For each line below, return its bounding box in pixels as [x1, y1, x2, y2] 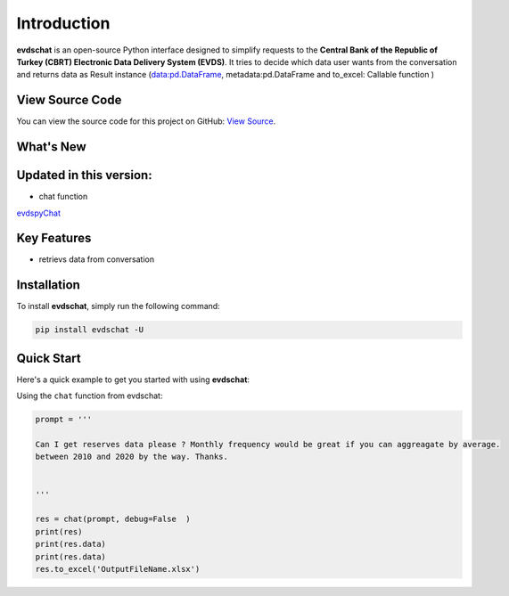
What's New [16, 139, 86, 155]
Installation [16, 277, 80, 293]
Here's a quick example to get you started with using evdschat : [16, 374, 250, 385]
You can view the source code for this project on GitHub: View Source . [16, 116, 276, 127]
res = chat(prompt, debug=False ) [35, 514, 191, 525]
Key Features [16, 231, 92, 246]
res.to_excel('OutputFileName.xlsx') [35, 564, 201, 574]
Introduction [16, 13, 111, 33]
